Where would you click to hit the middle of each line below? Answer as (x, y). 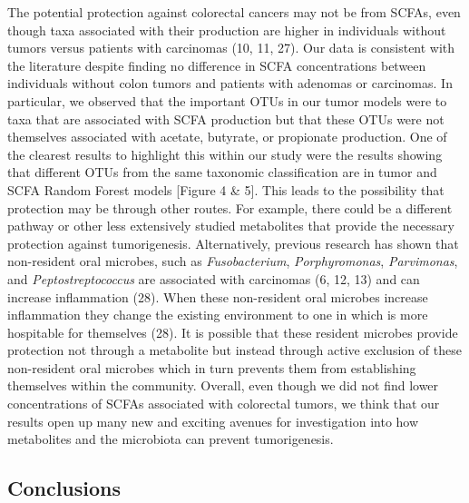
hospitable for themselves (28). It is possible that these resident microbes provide (233, 332)
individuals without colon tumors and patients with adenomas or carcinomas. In (230, 83)
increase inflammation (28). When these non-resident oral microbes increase (218, 296)
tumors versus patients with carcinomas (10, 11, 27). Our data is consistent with (231, 48)
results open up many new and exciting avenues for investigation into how (213, 421)
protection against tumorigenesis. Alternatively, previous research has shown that (233, 243)
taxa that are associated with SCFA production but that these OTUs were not (226, 118)
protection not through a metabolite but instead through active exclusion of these (234, 350)
